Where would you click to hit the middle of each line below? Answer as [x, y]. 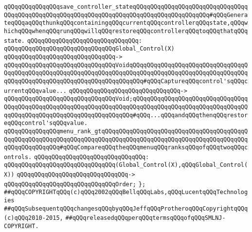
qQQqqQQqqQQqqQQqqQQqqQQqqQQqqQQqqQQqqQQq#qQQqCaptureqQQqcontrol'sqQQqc [126, 81]
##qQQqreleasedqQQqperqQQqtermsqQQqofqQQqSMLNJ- [145, 218]
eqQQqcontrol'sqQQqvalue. [46, 123]
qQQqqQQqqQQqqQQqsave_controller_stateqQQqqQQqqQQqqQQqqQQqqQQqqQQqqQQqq [126, 7]
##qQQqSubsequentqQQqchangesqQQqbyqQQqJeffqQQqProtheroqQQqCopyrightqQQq [126, 208]
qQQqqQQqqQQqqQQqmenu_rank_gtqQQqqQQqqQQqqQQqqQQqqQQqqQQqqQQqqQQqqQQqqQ [126, 131]
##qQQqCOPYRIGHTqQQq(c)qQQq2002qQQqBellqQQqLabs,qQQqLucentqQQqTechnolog [126, 192]
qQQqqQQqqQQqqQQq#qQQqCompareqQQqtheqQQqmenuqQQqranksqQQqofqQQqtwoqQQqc [126, 148]
